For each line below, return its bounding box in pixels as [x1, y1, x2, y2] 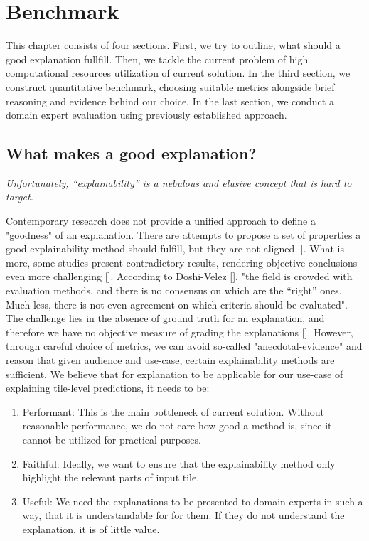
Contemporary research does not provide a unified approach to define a [6, 213, 316, 228]
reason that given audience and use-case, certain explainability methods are [6, 353, 335, 368]
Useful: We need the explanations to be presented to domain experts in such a [22, 493, 363, 508]
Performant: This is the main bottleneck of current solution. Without [22, 404, 324, 419]
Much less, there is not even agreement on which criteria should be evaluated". [6, 296, 348, 311]
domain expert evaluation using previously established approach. [6, 107, 287, 122]
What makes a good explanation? [6, 142, 257, 164]
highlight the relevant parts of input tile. [22, 470, 200, 485]
